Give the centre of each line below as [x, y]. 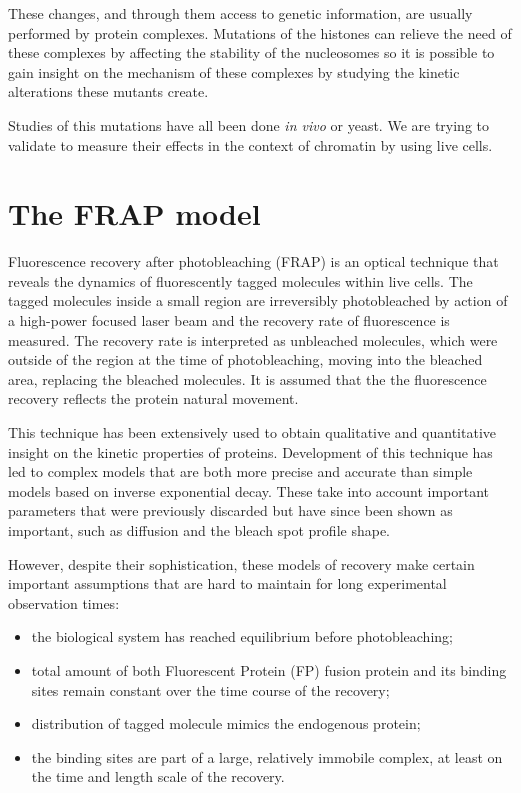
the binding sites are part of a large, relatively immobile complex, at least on [267, 756]
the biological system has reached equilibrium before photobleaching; [242, 636]
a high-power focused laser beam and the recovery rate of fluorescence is [229, 320]
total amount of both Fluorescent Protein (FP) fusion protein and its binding [269, 669]
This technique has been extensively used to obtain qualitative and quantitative [252, 432]
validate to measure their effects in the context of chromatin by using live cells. [250, 144]
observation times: [64, 602]
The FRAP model [134, 213]
